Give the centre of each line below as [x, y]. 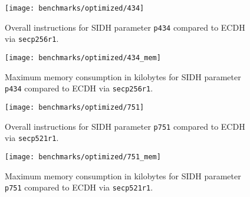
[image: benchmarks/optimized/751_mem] [83, 157]
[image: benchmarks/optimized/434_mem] [83, 58]
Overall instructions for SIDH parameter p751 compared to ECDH [125, 126]
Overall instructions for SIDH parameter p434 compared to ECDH [125, 27]
